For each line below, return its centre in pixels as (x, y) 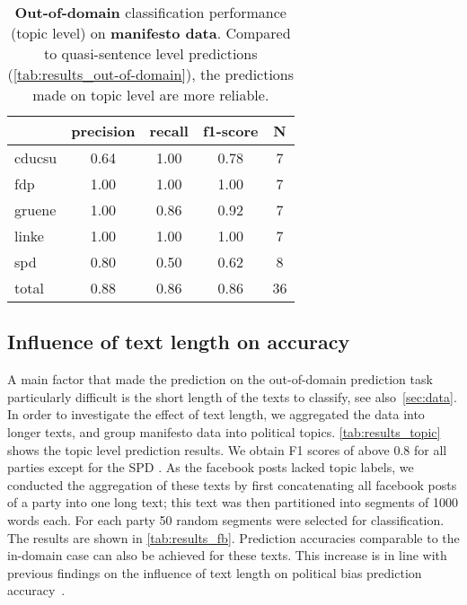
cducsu (36, 158)
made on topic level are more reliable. (151, 95)
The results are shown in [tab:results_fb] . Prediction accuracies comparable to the (233, 537)
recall (169, 131)
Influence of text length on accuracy (179, 342)
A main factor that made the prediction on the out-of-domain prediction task (220, 379)
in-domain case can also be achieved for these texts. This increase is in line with (227, 555)
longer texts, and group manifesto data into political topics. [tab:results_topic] (224, 431)
